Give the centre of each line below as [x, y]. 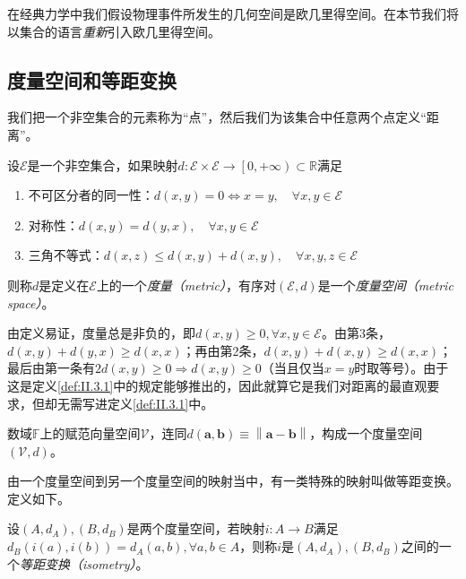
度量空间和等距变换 [92, 79]
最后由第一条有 [51, 368]
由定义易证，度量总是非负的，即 [101, 333]
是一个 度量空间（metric [385, 285]
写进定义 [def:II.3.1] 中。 [148, 403]
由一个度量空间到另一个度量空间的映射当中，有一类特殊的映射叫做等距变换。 [233, 481]
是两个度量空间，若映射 [196, 528]
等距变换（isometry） [78, 563]
